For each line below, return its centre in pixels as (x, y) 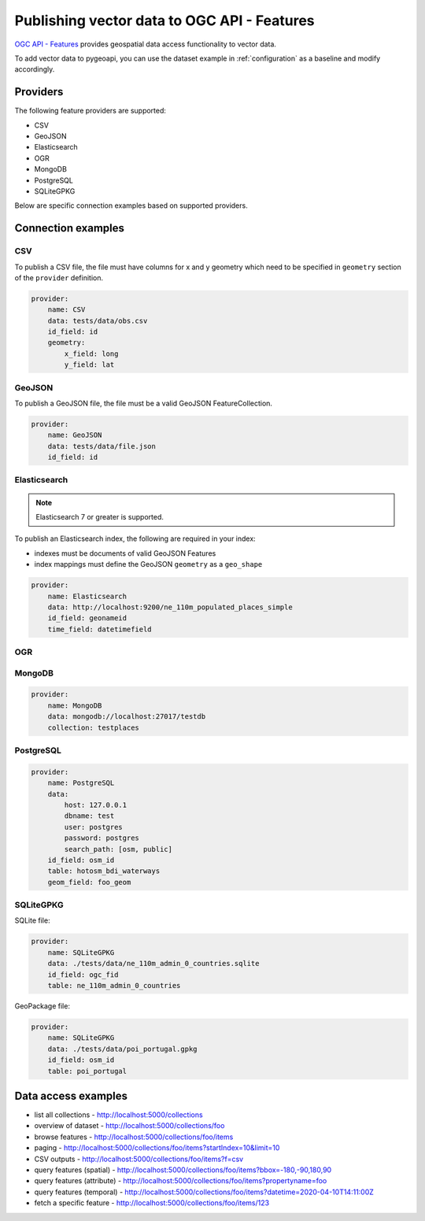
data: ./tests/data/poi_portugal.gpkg (122, 1049)
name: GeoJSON (75, 435)
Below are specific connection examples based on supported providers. (131, 205)
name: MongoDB (75, 705)
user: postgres (94, 827)
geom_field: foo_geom (89, 882)
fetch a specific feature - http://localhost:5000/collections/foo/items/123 (152, 1203)
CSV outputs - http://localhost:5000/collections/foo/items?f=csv (139, 1159)
